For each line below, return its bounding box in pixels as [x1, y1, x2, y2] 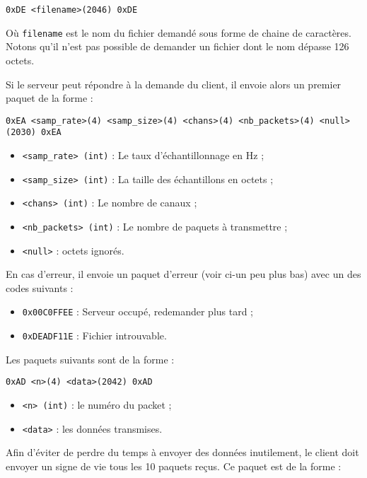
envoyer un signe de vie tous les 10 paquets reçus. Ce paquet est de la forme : [6, 458, 342, 473]
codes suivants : [6, 280, 74, 295]
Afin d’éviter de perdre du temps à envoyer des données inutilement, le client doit [6, 445, 359, 460]
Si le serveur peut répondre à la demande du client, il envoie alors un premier [6, 76, 342, 91]
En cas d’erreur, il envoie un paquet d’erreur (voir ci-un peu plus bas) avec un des [6, 267, 361, 281]
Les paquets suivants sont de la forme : [6, 351, 175, 366]
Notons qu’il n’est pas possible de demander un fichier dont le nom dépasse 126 [6, 39, 349, 54]
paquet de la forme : [6, 91, 93, 105]
